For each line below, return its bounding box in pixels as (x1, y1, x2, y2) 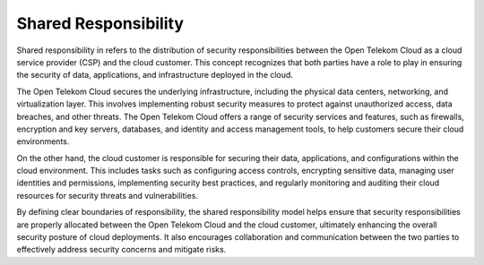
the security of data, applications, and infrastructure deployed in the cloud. (16, 70, 293, 81)
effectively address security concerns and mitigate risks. (16, 244, 227, 255)
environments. (16, 136, 70, 147)
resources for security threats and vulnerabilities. (16, 190, 199, 201)
